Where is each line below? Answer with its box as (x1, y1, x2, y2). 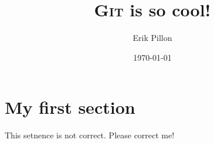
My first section (5, 95, 135, 119)
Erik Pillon (133, 32, 172, 44)
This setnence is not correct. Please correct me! (5, 129, 175, 141)
